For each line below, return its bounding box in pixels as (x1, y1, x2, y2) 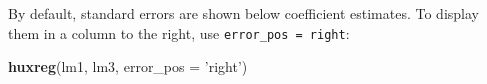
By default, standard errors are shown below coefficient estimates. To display (8, 3, 479, 23)
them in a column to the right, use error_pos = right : (8, 22, 350, 43)
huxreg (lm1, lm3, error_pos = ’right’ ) (8, 56, 248, 77)
